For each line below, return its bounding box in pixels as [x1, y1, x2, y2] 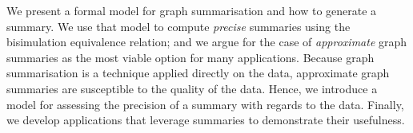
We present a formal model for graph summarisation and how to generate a [6, 2, 377, 18]
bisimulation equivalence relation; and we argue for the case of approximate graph [6, 33, 407, 50]
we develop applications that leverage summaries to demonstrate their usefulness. [6, 111, 405, 128]
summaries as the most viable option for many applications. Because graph [6, 49, 375, 65]
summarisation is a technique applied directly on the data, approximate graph [6, 65, 390, 81]
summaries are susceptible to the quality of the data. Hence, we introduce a [6, 80, 378, 96]
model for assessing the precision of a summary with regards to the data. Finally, [6, 96, 404, 112]
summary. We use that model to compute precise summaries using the [6, 18, 351, 34]
